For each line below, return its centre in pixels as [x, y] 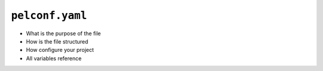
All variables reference [54, 58]
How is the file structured [57, 41]
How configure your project [60, 50]
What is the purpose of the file [63, 33]
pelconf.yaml [49, 16]
